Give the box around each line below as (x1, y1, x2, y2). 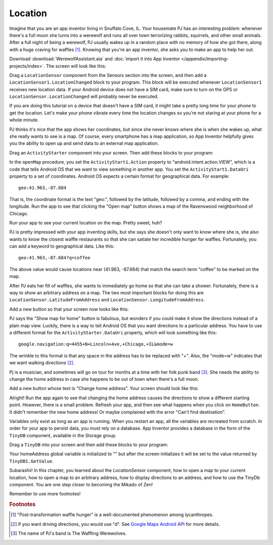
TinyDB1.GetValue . (9, 458, 54, 464)
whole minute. (9, 117, 39, 123)
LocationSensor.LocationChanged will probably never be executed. (9, 94, 159, 100)
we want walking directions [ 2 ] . (9, 360, 75, 366)
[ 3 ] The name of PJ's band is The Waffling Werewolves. (11, 530, 127, 536)
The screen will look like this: (45, 63, 106, 69)
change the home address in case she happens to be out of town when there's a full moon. (9, 376, 199, 382)
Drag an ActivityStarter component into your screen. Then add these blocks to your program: (9, 149, 213, 155)
